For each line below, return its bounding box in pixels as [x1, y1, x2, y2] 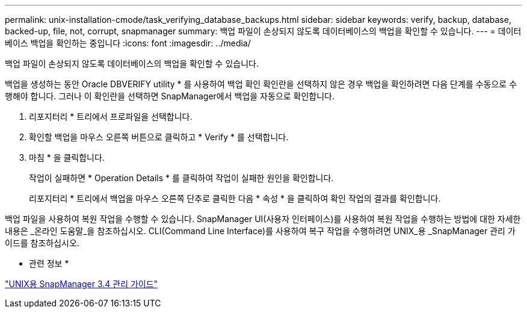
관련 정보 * [29, 258, 69, 268]
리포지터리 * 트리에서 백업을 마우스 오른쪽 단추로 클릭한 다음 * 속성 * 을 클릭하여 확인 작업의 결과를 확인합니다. [29, 193, 441, 203]
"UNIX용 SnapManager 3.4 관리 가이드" [5, 279, 158, 289]
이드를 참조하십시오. [5, 238, 79, 248]
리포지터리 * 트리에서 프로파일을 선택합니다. [29, 111, 193, 122]
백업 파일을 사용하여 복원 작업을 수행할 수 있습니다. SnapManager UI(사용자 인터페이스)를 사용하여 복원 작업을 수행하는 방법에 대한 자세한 [5, 214, 521, 224]
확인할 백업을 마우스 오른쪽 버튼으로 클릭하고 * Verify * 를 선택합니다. [29, 132, 289, 142]
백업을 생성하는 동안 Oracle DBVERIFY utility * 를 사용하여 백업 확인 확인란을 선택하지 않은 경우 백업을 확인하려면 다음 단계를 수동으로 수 [5, 79, 517, 89]
